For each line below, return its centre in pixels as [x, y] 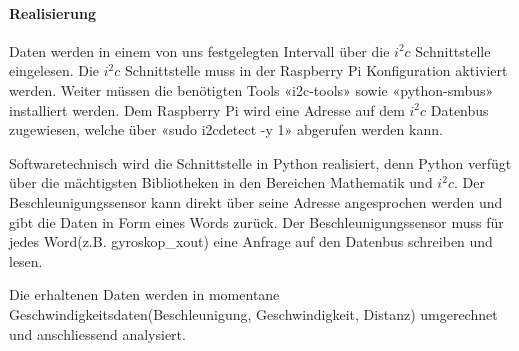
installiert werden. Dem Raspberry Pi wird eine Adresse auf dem [207, 109]
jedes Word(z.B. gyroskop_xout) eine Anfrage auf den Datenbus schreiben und [251, 241]
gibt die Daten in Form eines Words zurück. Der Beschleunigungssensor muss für [256, 221]
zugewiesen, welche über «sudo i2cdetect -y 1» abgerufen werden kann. [226, 129]
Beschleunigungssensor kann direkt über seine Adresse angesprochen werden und [256, 201]
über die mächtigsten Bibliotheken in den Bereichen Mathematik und [221, 182]
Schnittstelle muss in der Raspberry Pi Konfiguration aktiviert [316, 70]
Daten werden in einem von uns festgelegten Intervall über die [199, 50]
